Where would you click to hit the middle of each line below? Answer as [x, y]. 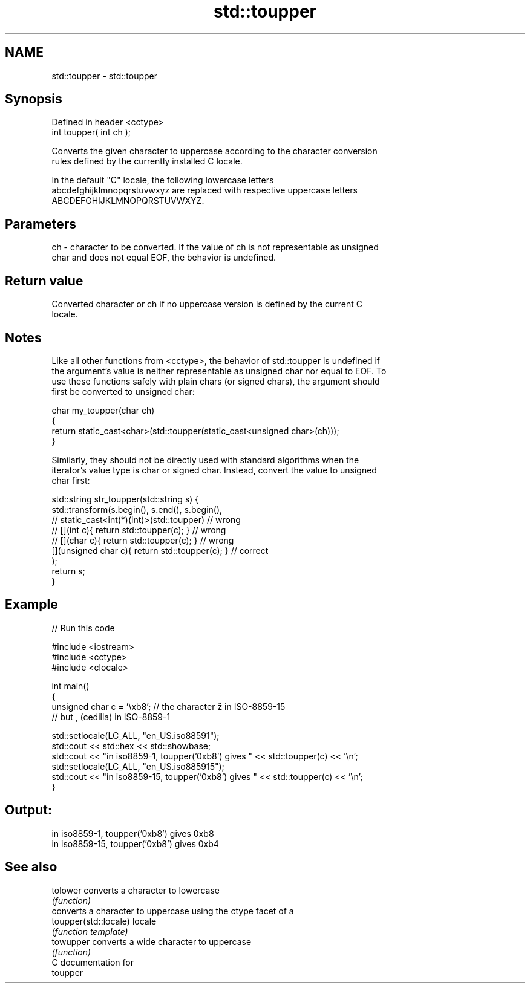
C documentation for [93, 962]
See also [31, 867]
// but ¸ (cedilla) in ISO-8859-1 [111, 717]
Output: [28, 810]
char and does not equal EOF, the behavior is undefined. [164, 258]
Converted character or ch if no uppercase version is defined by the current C [207, 304]
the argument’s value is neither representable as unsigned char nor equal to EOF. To [219, 371]
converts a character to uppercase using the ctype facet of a [173, 911]
